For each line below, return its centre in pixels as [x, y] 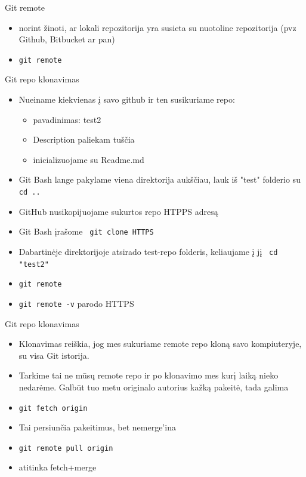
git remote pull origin [66, 448]
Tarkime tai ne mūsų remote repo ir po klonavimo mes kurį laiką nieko [149, 375]
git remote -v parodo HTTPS [76, 303]
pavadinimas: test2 [67, 119]
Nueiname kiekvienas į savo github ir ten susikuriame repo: [127, 99]
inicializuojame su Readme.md [89, 159]
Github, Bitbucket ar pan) [67, 39]
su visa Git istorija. [54, 355]
